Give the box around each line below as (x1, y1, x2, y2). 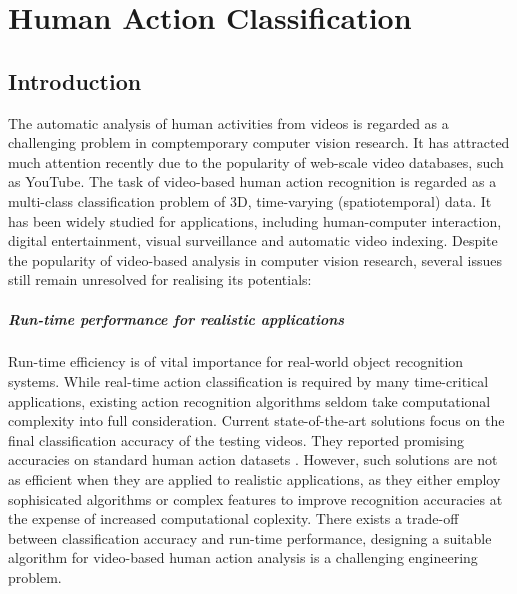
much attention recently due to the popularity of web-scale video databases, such (8, 151, 504, 172)
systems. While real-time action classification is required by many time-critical (8, 371, 489, 392)
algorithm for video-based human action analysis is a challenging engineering (8, 547, 478, 568)
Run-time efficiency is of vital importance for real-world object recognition (8, 351, 464, 372)
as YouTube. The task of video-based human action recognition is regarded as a (8, 171, 497, 192)
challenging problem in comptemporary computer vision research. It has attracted (8, 132, 510, 153)
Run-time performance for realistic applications (8, 308, 345, 329)
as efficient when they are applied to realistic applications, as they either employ (8, 469, 501, 490)
